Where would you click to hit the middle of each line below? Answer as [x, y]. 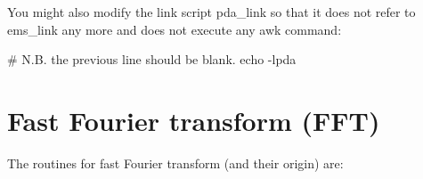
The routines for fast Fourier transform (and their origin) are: [175, 163]
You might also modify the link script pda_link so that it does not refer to [211, 12]
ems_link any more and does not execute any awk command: [175, 29]
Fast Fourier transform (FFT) [194, 120]
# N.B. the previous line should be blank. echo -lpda [152, 59]
